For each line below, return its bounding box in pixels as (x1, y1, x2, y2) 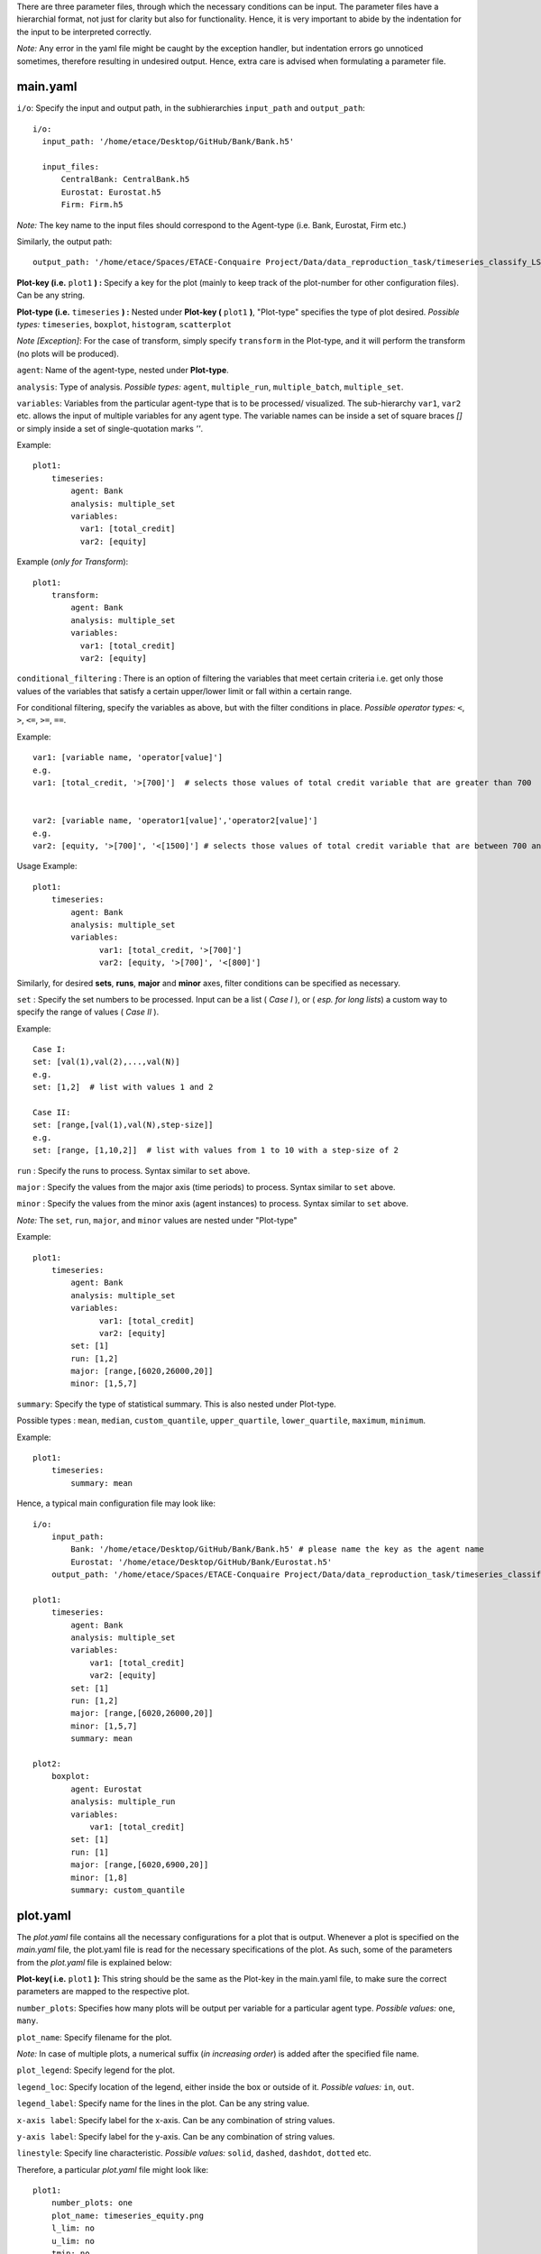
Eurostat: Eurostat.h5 (60, 187, 161, 197)
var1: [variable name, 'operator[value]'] (32, 753, 224, 763)
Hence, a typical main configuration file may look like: (16, 1498, 216, 1509)
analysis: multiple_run (70, 1797, 176, 1807)
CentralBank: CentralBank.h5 (60, 174, 190, 185)
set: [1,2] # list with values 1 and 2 (32, 1082, 214, 1093)
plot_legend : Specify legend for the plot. (16, 2065, 176, 2075)
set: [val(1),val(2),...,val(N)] (32, 1057, 180, 1067)
